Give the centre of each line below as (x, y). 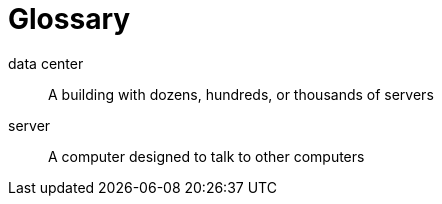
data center (46, 63)
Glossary (69, 19)
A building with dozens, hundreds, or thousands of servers (241, 94)
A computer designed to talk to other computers (206, 156)
